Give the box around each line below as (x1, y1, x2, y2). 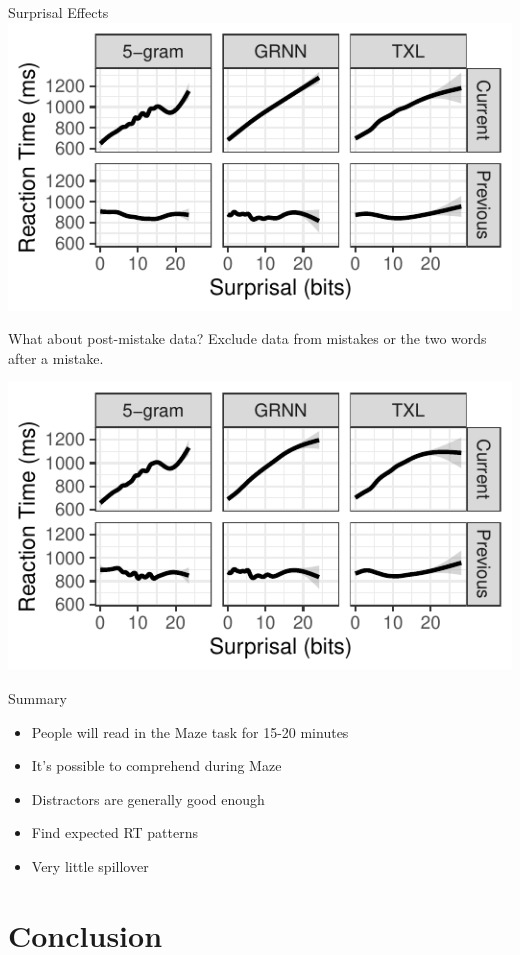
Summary (8, 687, 67, 708)
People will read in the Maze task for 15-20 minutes (31, 721, 349, 742)
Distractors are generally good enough (31, 788, 265, 809)
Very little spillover (31, 855, 149, 876)
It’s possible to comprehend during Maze (31, 755, 282, 776)
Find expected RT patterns (31, 822, 198, 843)
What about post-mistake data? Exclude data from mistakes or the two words (8, 328, 487, 349)
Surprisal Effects (8, 2, 109, 22)
